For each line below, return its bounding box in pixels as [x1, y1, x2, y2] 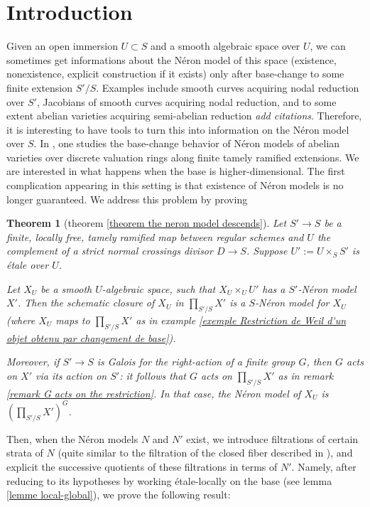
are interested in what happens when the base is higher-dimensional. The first [6, 164, 345, 178]
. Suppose [246, 243, 288, 258]
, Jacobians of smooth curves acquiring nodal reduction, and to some [36, 94, 337, 109]
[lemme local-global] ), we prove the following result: [6, 487, 231, 502]
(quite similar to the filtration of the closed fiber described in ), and [58, 445, 353, 460]
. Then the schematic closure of [17, 295, 155, 310]
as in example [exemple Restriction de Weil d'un [136, 313, 347, 328]
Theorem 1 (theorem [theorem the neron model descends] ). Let [6, 215, 287, 230]
